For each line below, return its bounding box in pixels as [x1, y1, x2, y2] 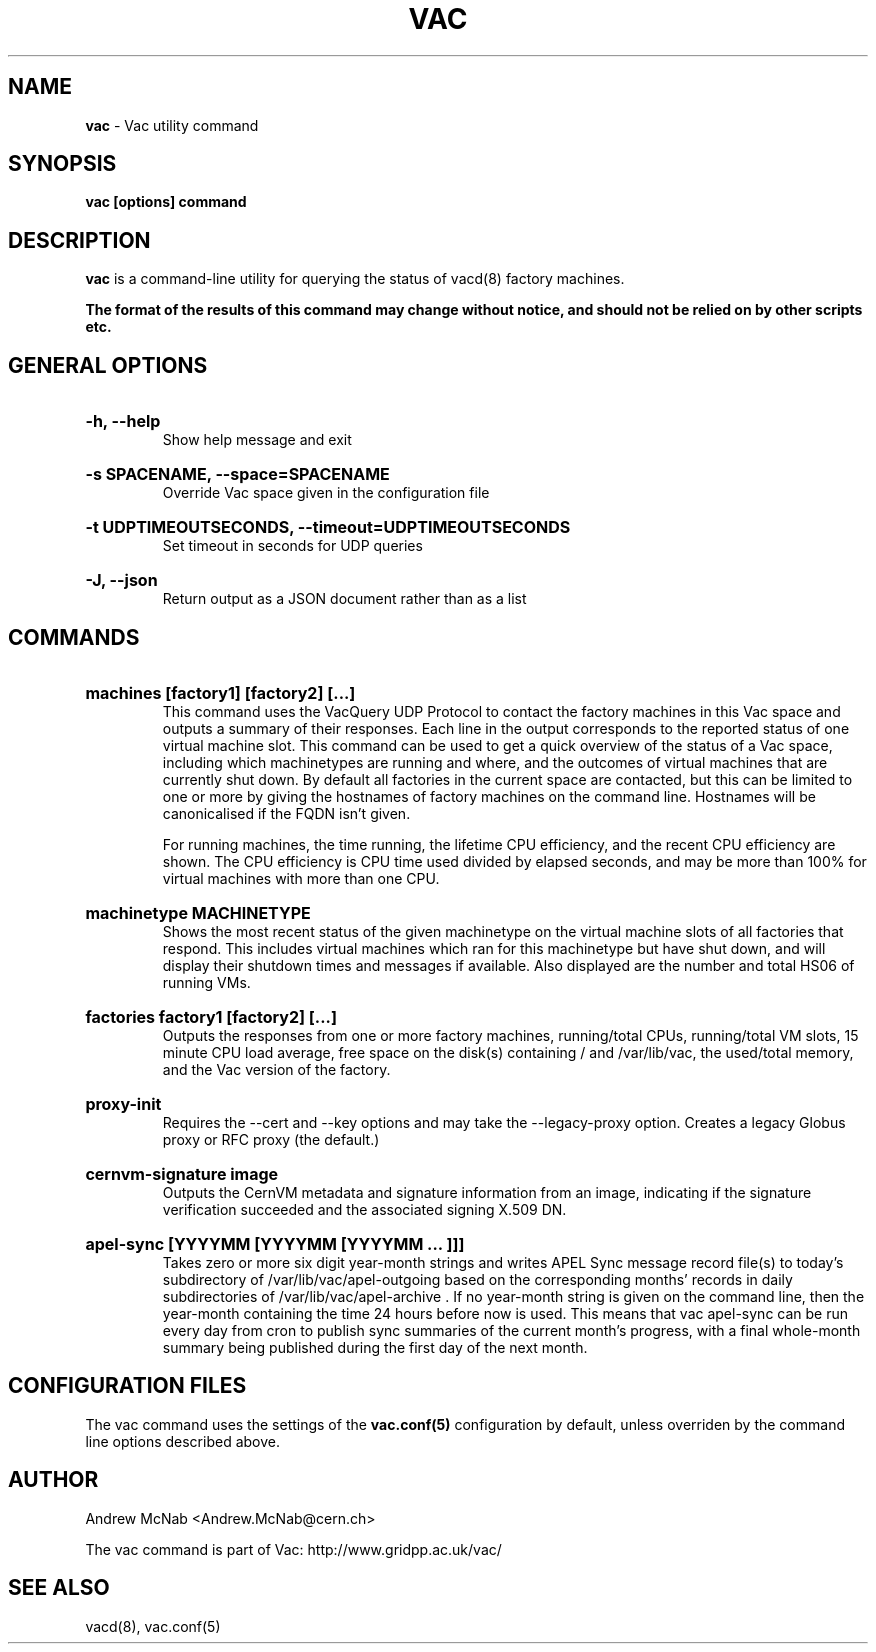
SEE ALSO [8, 1575, 110, 1601]
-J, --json [85, 570, 158, 591]
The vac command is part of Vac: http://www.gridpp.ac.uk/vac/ [85, 1540, 502, 1558]
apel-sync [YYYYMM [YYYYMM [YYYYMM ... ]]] [85, 1233, 465, 1254]
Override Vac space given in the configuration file [162, 484, 490, 502]
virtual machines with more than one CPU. [162, 869, 440, 887]
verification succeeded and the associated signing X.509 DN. [162, 1200, 567, 1218]
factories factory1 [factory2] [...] [85, 1006, 337, 1027]
